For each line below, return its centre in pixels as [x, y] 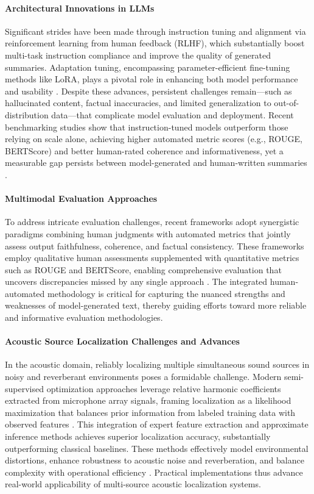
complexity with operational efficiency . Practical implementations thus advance [154, 472]
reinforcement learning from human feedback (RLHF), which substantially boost [155, 43]
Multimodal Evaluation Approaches [81, 199]
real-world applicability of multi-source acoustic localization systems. [133, 484]
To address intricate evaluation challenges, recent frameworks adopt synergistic [152, 222]
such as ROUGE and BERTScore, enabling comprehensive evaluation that [143, 269]
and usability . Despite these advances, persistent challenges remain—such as [148, 91]
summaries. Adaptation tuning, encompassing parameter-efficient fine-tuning [148, 67]
